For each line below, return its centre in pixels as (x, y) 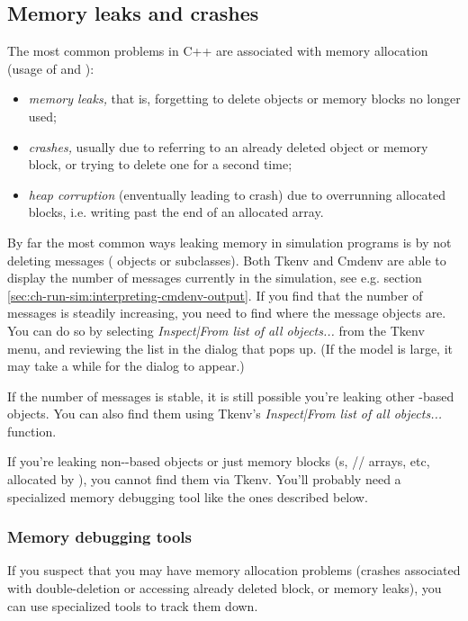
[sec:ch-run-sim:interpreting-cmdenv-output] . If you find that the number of (215, 295)
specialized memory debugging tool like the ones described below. (188, 496)
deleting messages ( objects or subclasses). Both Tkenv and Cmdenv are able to (227, 260)
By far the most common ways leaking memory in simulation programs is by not (229, 242)
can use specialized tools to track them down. (133, 605)
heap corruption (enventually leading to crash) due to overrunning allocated (237, 194)
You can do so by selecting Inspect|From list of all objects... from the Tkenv (216, 330)
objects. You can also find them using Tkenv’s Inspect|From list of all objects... (225, 414)
